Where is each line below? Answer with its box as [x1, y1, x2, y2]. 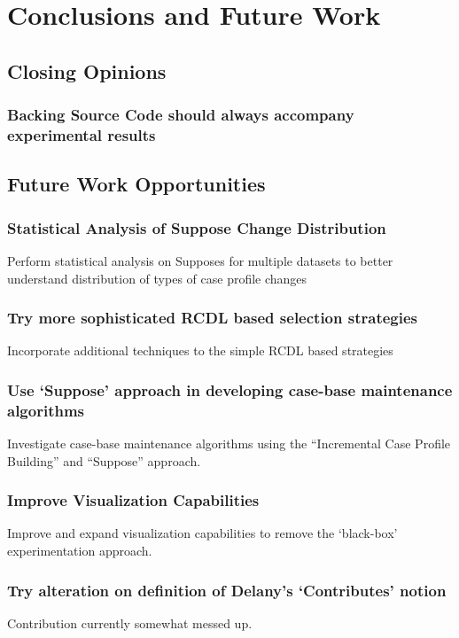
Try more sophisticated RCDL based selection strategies [7, 307, 417, 329]
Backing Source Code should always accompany [7, 104, 354, 126]
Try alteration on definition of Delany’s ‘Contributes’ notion [7, 579, 447, 601]
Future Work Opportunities [7, 170, 266, 198]
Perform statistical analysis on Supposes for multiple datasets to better [7, 251, 393, 269]
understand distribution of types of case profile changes [7, 268, 307, 287]
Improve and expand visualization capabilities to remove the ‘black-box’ [7, 524, 398, 542]
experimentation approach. [7, 541, 152, 560]
